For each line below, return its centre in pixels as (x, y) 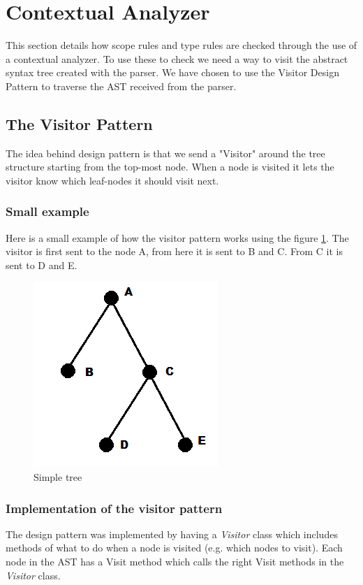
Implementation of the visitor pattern (114, 508)
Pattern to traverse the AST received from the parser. (121, 86)
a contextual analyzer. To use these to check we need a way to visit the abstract (177, 58)
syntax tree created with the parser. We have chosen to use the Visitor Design (172, 72)
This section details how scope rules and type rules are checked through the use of (181, 45)
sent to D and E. (42, 265)
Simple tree (58, 477)
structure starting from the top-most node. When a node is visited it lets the (170, 167)
